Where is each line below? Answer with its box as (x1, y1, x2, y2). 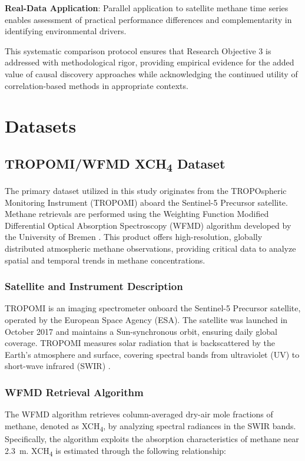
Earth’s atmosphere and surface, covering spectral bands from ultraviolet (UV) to (5, 348, 300, 360)
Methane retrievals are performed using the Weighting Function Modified (5, 208, 269, 220)
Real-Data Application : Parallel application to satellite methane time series (5, 2, 289, 14)
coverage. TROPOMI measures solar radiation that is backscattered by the (5, 337, 276, 349)
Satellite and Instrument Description (5, 279, 183, 294)
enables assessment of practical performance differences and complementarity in (5, 13, 292, 25)
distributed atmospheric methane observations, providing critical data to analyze (5, 242, 296, 254)
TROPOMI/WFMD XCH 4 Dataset (5, 154, 226, 175)
